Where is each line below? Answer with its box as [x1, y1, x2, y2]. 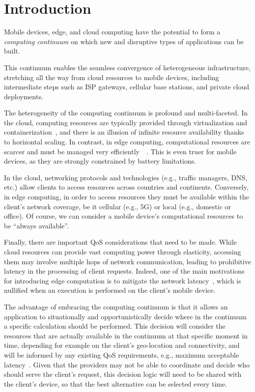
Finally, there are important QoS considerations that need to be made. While [4, 237, 237, 247]
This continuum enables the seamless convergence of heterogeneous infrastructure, [4, 62, 251, 72]
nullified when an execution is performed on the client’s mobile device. [4, 285, 216, 295]
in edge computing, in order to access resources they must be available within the [4, 192, 249, 202]
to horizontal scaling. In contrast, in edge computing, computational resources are [4, 137, 251, 147]
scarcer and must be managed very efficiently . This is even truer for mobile [4, 146, 237, 156]
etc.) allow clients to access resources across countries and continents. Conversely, [4, 182, 249, 192]
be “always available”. [4, 220, 69, 230]
